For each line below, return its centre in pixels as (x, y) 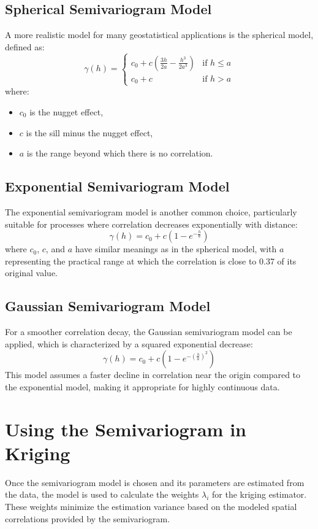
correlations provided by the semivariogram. (88, 518)
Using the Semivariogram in (126, 429)
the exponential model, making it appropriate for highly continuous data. (142, 386)
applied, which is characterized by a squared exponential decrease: (129, 343)
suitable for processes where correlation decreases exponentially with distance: (151, 224)
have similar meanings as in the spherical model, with (176, 249)
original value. (32, 273)
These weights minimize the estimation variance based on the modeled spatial (151, 507)
